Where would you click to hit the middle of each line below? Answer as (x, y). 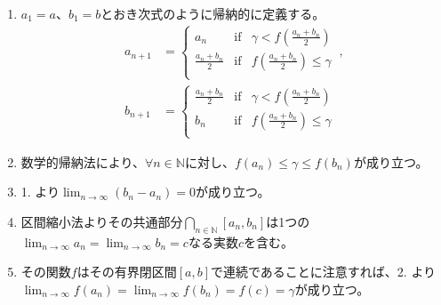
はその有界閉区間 (127, 272)
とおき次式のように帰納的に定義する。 (213, 13)
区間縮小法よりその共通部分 (102, 222)
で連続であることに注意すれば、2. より (323, 272)
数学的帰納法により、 (83, 161)
